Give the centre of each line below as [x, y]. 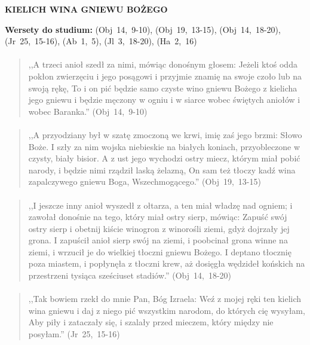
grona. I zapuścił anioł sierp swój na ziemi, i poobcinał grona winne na [158, 240]
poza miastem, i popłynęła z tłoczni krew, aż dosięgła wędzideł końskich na [167, 263]
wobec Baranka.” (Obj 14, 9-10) [88, 111]
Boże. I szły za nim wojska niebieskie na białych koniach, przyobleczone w [164, 146]
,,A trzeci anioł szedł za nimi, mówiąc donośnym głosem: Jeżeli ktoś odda [163, 64]
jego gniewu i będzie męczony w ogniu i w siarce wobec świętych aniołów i [164, 100]
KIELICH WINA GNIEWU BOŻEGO [86, 9]
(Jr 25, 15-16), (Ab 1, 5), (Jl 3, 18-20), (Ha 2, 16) [101, 41]
